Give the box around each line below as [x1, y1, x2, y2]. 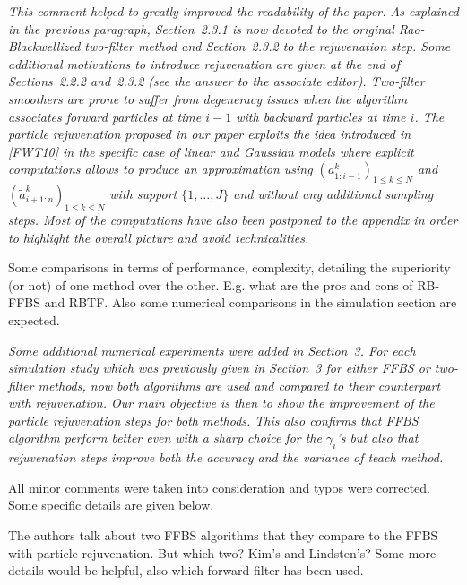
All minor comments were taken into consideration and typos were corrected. [8, 477, 430, 496]
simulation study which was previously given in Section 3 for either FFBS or [8, 358, 430, 377]
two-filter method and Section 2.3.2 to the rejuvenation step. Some [84, 37, 451, 56]
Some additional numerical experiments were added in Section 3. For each [8, 340, 416, 359]
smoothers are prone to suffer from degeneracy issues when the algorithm [8, 89, 408, 108]
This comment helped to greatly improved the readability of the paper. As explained [8, 2, 459, 20]
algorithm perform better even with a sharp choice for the [8, 428, 322, 447]
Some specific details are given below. [8, 495, 214, 514]
